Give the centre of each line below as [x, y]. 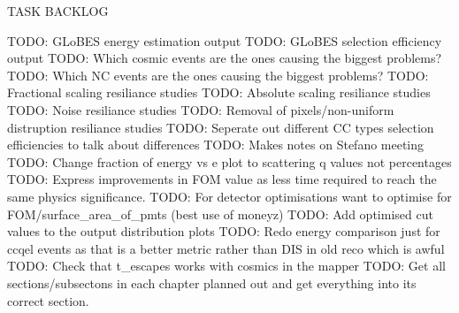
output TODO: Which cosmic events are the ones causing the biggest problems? [225, 58]
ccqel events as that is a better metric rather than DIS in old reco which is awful [226, 248]
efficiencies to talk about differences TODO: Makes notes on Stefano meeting [216, 145]
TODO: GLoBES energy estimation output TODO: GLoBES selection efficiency [225, 40]
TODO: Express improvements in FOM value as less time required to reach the [222, 179]
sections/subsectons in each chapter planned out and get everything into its [212, 282]
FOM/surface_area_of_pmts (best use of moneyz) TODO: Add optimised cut [220, 214]
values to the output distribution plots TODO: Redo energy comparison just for [224, 231]
